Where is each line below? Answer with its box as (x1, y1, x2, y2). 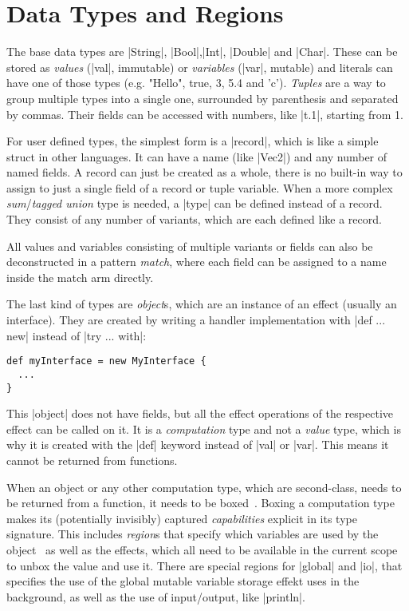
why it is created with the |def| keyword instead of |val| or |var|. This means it (6, 436, 389, 453)
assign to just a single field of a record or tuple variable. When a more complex (6, 179, 393, 196)
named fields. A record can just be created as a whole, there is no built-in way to (6, 164, 403, 181)
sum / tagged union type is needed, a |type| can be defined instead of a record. (6, 195, 383, 212)
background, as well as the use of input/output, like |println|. (6, 588, 305, 605)
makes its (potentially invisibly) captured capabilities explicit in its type (6, 510, 357, 526)
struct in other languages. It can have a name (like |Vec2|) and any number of (6, 148, 387, 165)
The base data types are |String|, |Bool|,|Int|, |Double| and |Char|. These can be (6, 43, 398, 60)
